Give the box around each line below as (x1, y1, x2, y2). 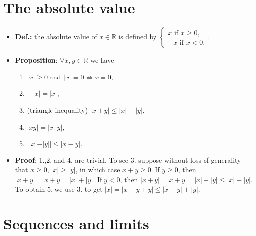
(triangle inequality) (27, 104, 88, 115)
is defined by (118, 31, 157, 42)
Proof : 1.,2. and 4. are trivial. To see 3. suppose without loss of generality (15, 155, 241, 165)
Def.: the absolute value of (15, 31, 97, 42)
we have (90, 55, 114, 65)
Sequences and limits (3, 213, 149, 234)
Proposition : (15, 55, 58, 65)
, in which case (75, 164, 120, 175)
